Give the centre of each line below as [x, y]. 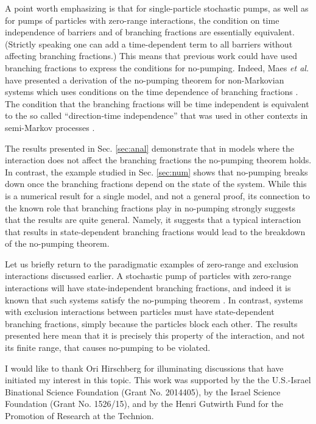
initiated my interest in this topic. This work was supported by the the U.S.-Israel [158, 380]
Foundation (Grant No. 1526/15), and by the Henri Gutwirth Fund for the [144, 404]
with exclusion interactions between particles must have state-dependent [140, 312]
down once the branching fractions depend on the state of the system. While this [156, 184]
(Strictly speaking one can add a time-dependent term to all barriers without [149, 44]
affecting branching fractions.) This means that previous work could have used [151, 56]
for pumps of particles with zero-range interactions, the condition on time [142, 20]
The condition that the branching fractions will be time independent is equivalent [157, 103]
